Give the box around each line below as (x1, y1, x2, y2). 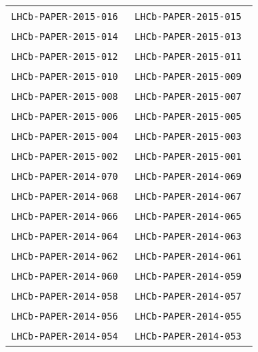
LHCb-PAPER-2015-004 (11, 131, 118, 142)
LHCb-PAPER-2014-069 (134, 171, 242, 182)
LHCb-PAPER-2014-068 (11, 191, 118, 202)
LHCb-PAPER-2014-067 (134, 191, 242, 202)
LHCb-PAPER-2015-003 (134, 131, 242, 142)
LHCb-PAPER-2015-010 (11, 71, 118, 82)
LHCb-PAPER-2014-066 (11, 211, 118, 222)
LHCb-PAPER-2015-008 (11, 91, 118, 102)
